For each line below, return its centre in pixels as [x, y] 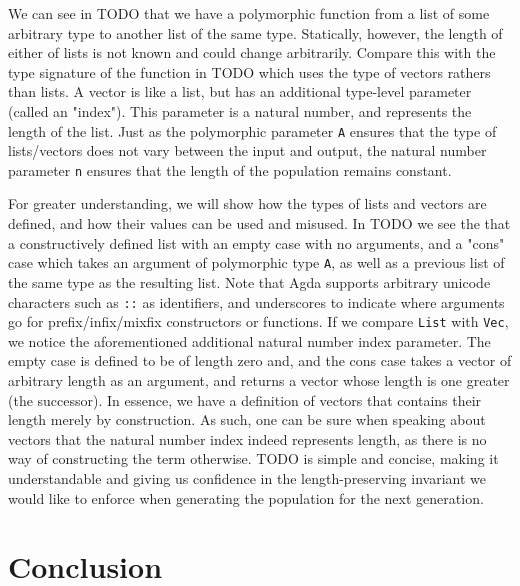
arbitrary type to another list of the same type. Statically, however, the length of [255, 32]
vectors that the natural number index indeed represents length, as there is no [247, 438]
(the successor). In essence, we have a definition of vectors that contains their [245, 399]
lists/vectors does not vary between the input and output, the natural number [247, 150]
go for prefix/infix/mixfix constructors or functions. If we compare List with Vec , [258, 321]
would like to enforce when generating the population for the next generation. [246, 497]
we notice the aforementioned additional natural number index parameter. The [249, 340]
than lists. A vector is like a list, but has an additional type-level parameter [240, 91]
